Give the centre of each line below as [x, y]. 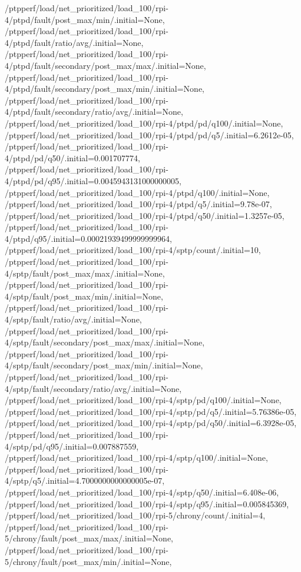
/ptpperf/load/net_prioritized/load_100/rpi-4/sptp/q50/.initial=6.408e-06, [142, 492]
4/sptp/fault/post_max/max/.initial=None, [85, 273]
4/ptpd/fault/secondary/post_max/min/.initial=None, [105, 89]
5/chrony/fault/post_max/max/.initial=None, [89, 538]
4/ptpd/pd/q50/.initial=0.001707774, [72, 157]
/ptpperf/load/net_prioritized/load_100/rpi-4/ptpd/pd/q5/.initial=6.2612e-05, [149, 134]
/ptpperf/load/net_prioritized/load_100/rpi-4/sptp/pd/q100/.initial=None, [143, 400]
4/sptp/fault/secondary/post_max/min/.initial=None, [104, 365]
